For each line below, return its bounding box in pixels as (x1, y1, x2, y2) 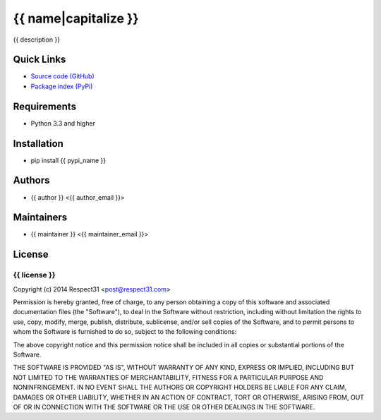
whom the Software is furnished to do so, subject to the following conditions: (13, 328, 237, 336)
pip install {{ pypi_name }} (30, 156, 107, 164)
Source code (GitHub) (30, 72, 95, 80)
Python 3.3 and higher (30, 119, 95, 127)
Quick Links (13, 54, 66, 66)
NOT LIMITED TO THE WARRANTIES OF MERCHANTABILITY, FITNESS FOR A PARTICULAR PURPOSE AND (13, 373, 324, 381)
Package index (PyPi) (30, 82, 93, 90)
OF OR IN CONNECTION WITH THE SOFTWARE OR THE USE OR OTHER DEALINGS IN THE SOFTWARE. (13, 402, 315, 411)
